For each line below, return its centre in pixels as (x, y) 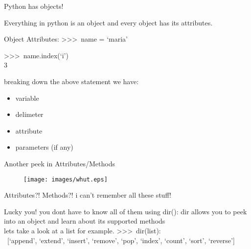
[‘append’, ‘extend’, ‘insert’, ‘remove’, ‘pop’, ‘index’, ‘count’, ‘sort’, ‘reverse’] (121, 240)
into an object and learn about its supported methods (85, 221)
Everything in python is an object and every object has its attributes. (108, 22)
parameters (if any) (44, 147)
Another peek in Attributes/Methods (59, 163)
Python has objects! (34, 6)
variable (27, 98)
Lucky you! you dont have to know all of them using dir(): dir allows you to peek (125, 211)
